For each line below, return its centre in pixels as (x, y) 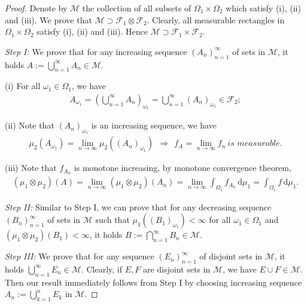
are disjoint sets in (177, 269)
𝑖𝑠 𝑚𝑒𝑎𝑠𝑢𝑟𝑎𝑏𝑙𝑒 (254, 144)
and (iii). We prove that (48, 19)
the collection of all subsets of (137, 8)
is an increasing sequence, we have (154, 125)
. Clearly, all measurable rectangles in (216, 19)
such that (113, 220)
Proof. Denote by (36, 8)
